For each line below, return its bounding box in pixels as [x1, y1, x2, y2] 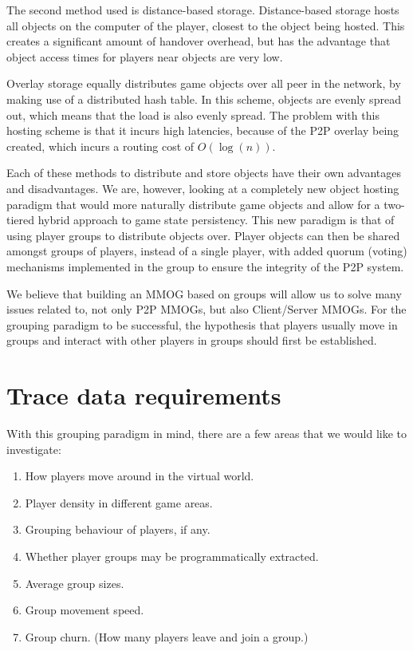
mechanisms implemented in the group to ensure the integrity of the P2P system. [6, 258, 404, 274]
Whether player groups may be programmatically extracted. [25, 547, 319, 564]
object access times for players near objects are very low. [6, 48, 283, 65]
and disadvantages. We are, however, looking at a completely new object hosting [6, 180, 399, 196]
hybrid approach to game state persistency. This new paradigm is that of [37, 211, 395, 228]
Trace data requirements [6, 379, 281, 412]
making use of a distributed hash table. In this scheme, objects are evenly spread [6, 90, 401, 107]
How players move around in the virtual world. [25, 468, 254, 484]
